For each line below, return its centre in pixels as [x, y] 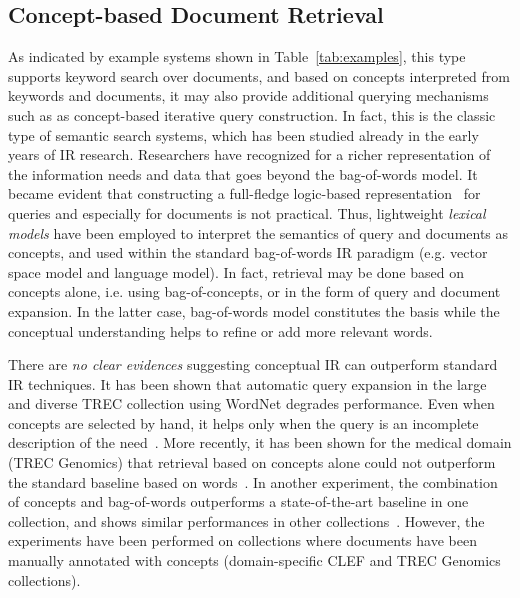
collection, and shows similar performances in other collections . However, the [246, 520]
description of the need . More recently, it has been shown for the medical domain [260, 442]
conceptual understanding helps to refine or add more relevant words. [220, 330]
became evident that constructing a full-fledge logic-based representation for [244, 193]
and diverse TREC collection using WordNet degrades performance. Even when [251, 403]
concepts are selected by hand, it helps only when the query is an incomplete [243, 422]
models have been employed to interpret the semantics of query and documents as [258, 232]
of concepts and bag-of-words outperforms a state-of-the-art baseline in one [238, 501]
